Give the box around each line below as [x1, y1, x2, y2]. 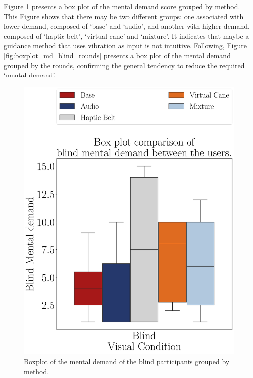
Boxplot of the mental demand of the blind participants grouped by [24, 356, 230, 367]
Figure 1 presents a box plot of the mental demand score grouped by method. [4, 1, 240, 11]
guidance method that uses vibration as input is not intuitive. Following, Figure [4, 40, 247, 51]
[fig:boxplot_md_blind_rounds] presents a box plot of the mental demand [4, 50, 231, 60]
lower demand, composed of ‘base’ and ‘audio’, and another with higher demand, [4, 21, 250, 31]
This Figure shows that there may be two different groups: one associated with [4, 11, 244, 21]
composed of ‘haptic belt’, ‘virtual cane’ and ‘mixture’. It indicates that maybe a [4, 30, 249, 41]
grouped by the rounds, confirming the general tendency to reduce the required [4, 60, 245, 70]
